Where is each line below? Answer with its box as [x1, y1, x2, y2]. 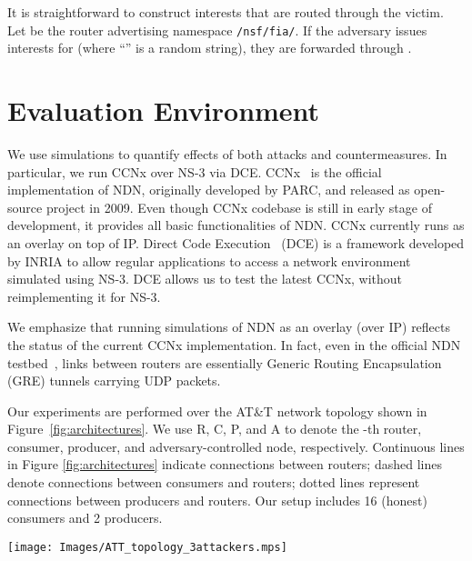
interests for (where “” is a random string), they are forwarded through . [7, 38, 412, 57]
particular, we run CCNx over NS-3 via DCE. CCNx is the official [7, 162, 382, 181]
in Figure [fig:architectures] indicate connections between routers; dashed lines [7, 455, 442, 474]
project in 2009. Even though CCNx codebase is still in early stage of [45, 197, 432, 216]
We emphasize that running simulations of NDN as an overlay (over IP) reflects [7, 317, 451, 336]
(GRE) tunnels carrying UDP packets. [7, 371, 221, 390]
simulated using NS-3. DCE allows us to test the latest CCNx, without [7, 269, 403, 288]
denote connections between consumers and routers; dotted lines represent [7, 473, 420, 492]
